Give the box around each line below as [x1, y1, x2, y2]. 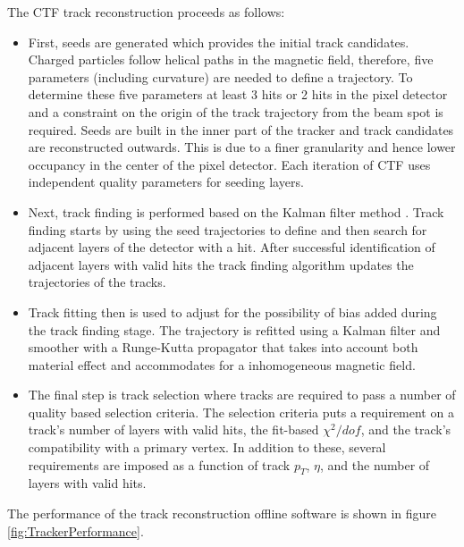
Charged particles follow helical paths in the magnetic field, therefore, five [28, 50, 434, 69]
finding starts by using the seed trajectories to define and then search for [28, 220, 427, 239]
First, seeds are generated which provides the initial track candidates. [28, 32, 409, 51]
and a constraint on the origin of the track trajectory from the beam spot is [28, 102, 443, 121]
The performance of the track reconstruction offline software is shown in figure [7, 504, 437, 523]
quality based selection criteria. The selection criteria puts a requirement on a [28, 402, 454, 421]
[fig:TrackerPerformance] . [7, 521, 144, 540]
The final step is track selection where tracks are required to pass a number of [28, 385, 456, 404]
